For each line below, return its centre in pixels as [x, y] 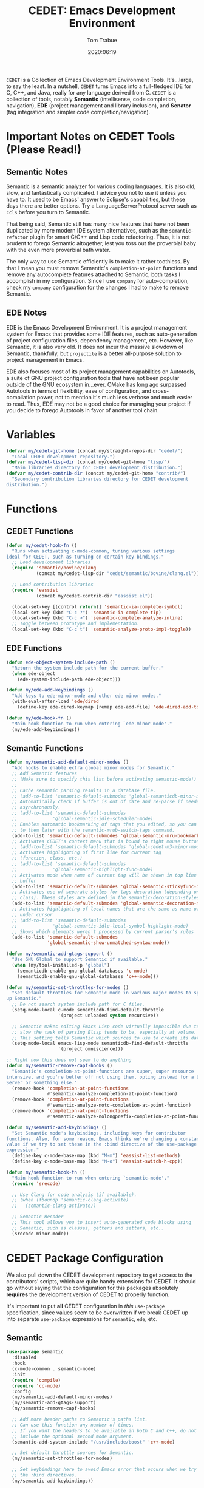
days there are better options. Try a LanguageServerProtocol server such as [102, 206]
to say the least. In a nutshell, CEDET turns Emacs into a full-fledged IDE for [99, 86]
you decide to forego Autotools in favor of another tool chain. [83, 410]
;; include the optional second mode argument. [73, 1436]
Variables [31, 434]
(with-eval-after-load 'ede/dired [55, 702]
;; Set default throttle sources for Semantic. [73, 1453]
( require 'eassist [35, 590]
